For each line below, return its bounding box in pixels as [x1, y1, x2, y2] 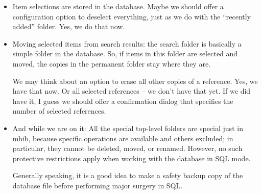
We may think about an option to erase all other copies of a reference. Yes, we [12, 75, 258, 86]
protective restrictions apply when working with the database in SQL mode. [12, 153, 251, 163]
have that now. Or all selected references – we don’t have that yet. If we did [12, 85, 251, 96]
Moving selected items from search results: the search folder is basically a [12, 38, 242, 49]
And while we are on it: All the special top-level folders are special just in [12, 122, 243, 133]
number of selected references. [12, 105, 106, 116]
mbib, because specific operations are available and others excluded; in [12, 133, 233, 143]
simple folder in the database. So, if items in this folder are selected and [12, 48, 238, 59]
